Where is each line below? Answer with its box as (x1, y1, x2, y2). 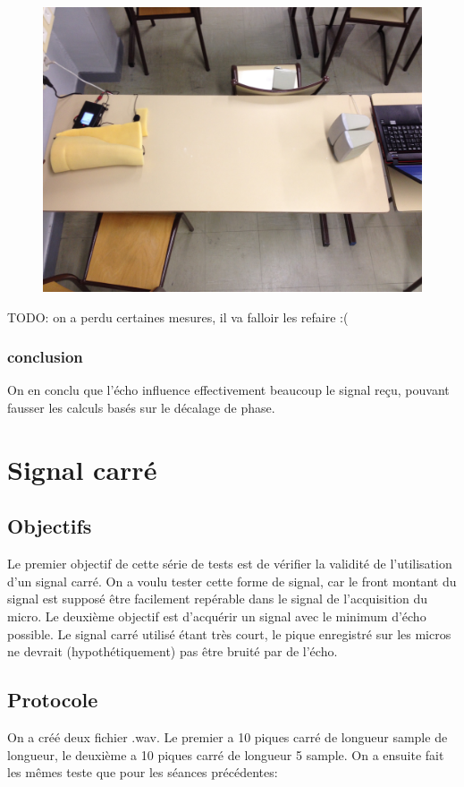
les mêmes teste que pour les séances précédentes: (7, 763, 278, 782)
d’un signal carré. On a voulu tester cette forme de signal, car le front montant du (7, 571, 457, 590)
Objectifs (7, 512, 92, 540)
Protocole (7, 686, 98, 714)
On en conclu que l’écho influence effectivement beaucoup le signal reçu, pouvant (7, 381, 450, 399)
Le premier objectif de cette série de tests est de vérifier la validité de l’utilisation (7, 554, 452, 573)
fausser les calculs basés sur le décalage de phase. (7, 398, 275, 416)
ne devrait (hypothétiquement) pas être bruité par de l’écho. (7, 642, 338, 661)
